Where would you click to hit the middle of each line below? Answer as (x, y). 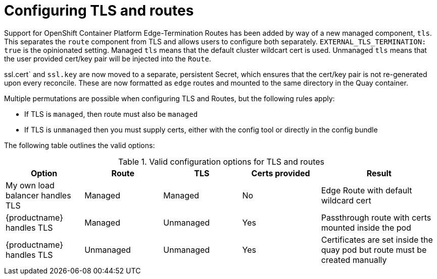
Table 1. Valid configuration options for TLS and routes (221, 161)
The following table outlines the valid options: (80, 145)
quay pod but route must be (374, 250)
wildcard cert (346, 200)
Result (379, 173)
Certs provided (281, 173)
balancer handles (38, 195)
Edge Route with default (367, 190)
